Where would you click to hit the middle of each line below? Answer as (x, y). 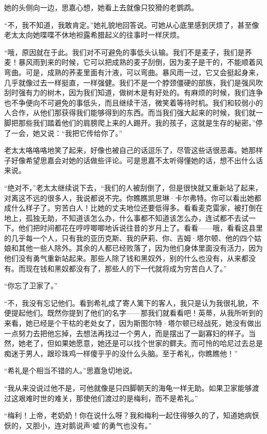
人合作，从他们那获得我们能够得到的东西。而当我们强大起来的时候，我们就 (130, 112)
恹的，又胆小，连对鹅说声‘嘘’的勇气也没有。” (78, 425)
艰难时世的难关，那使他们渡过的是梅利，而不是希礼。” (108, 398)
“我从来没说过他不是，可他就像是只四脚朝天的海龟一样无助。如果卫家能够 (128, 388)
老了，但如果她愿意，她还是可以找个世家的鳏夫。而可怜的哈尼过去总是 (144, 343)
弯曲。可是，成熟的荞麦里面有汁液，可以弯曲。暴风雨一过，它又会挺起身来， (133, 72)
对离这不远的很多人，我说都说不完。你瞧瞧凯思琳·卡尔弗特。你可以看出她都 (133, 197)
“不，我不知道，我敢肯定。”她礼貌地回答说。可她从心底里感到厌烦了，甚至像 (132, 24)
